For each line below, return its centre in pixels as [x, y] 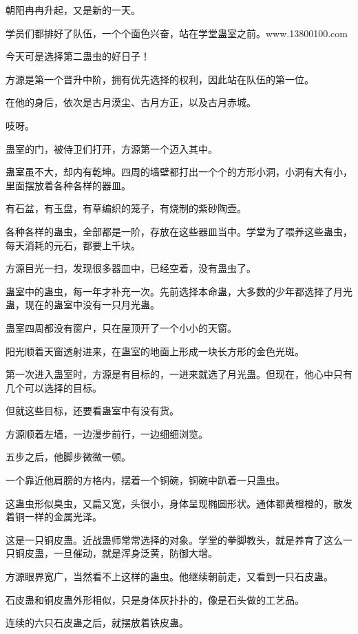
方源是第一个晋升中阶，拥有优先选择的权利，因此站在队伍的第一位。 [160, 79]
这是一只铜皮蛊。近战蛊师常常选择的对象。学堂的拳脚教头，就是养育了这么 [174, 539]
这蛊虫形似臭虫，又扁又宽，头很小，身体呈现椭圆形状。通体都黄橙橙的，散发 [179, 503]
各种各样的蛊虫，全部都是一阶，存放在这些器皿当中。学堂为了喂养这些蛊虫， [179, 231]
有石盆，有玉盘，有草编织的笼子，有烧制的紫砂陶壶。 [126, 208]
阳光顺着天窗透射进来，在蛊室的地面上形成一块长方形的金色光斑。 [155, 351]
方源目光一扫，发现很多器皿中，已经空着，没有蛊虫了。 [131, 268]
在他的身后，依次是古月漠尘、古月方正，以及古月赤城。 [131, 102]
